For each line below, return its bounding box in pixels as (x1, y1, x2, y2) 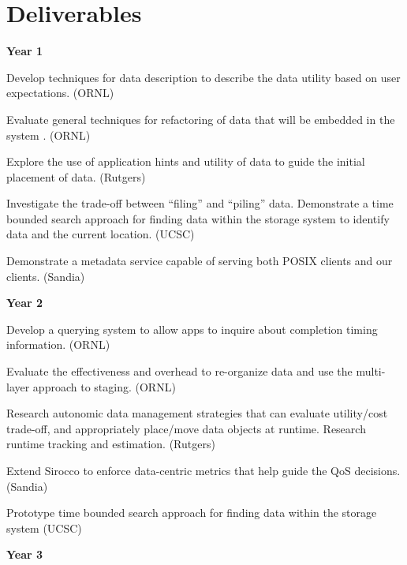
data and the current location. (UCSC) (6, 226, 195, 242)
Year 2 (6, 294, 43, 311)
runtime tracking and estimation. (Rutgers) (6, 436, 215, 452)
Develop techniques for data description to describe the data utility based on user (6, 69, 401, 85)
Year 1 (6, 43, 43, 59)
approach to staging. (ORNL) (32, 378, 176, 395)
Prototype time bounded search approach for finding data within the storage (6, 504, 377, 521)
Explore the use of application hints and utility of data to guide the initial (6, 153, 365, 170)
